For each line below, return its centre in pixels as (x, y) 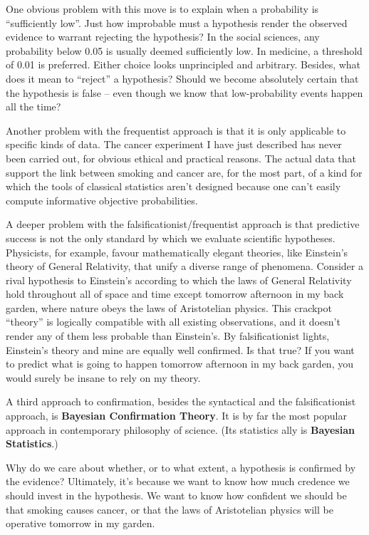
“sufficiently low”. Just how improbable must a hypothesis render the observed (177, 22)
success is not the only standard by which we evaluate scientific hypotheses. (171, 238)
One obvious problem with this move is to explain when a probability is (162, 9)
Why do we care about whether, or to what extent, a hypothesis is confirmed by (181, 467)
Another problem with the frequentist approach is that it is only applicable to (176, 130)
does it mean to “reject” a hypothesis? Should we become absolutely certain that (182, 78)
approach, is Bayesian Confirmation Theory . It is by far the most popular (176, 416)
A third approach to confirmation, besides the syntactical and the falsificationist (181, 401)
